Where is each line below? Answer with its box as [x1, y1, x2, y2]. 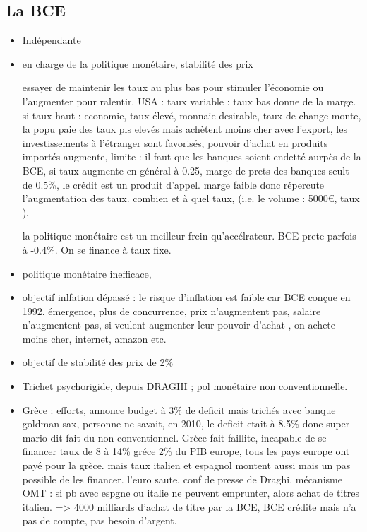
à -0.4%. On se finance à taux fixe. [22, 242, 172, 256]
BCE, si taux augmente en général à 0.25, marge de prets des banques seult [22, 162, 349, 177]
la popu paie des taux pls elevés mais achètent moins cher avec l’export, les [22, 122, 347, 136]
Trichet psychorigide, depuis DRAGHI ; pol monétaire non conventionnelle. [22, 379, 348, 394]
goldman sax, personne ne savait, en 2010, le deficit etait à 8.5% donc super [22, 416, 350, 431]
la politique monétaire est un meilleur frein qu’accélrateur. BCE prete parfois [22, 228, 356, 243]
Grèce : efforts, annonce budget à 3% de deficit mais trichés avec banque [22, 402, 336, 417]
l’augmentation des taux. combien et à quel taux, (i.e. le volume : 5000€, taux [22, 191, 360, 206]
